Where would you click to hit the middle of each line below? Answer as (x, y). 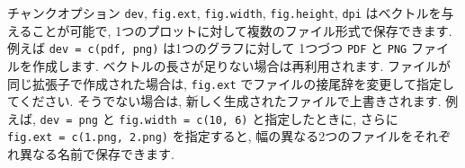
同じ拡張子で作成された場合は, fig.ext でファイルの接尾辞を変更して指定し (231, 83)
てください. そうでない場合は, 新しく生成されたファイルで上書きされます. (224, 101)
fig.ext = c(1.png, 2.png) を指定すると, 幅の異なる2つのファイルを (210, 136)
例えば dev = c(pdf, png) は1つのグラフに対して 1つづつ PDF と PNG (207, 48)
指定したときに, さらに (331, 118)
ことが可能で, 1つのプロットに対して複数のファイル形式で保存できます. (242, 30)
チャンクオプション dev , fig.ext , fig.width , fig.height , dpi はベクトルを (224, 13)
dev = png (69, 120)
